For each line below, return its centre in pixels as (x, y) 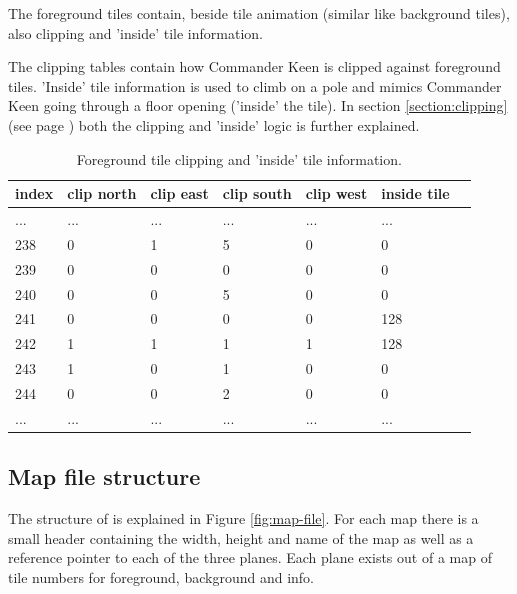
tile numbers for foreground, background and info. (161, 576)
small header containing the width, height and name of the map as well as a (241, 537)
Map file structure (104, 476)
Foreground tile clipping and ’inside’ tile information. (239, 158)
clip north (102, 193)
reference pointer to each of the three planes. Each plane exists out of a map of (250, 557)
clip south (257, 193)
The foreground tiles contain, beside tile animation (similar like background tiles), (259, 13)
